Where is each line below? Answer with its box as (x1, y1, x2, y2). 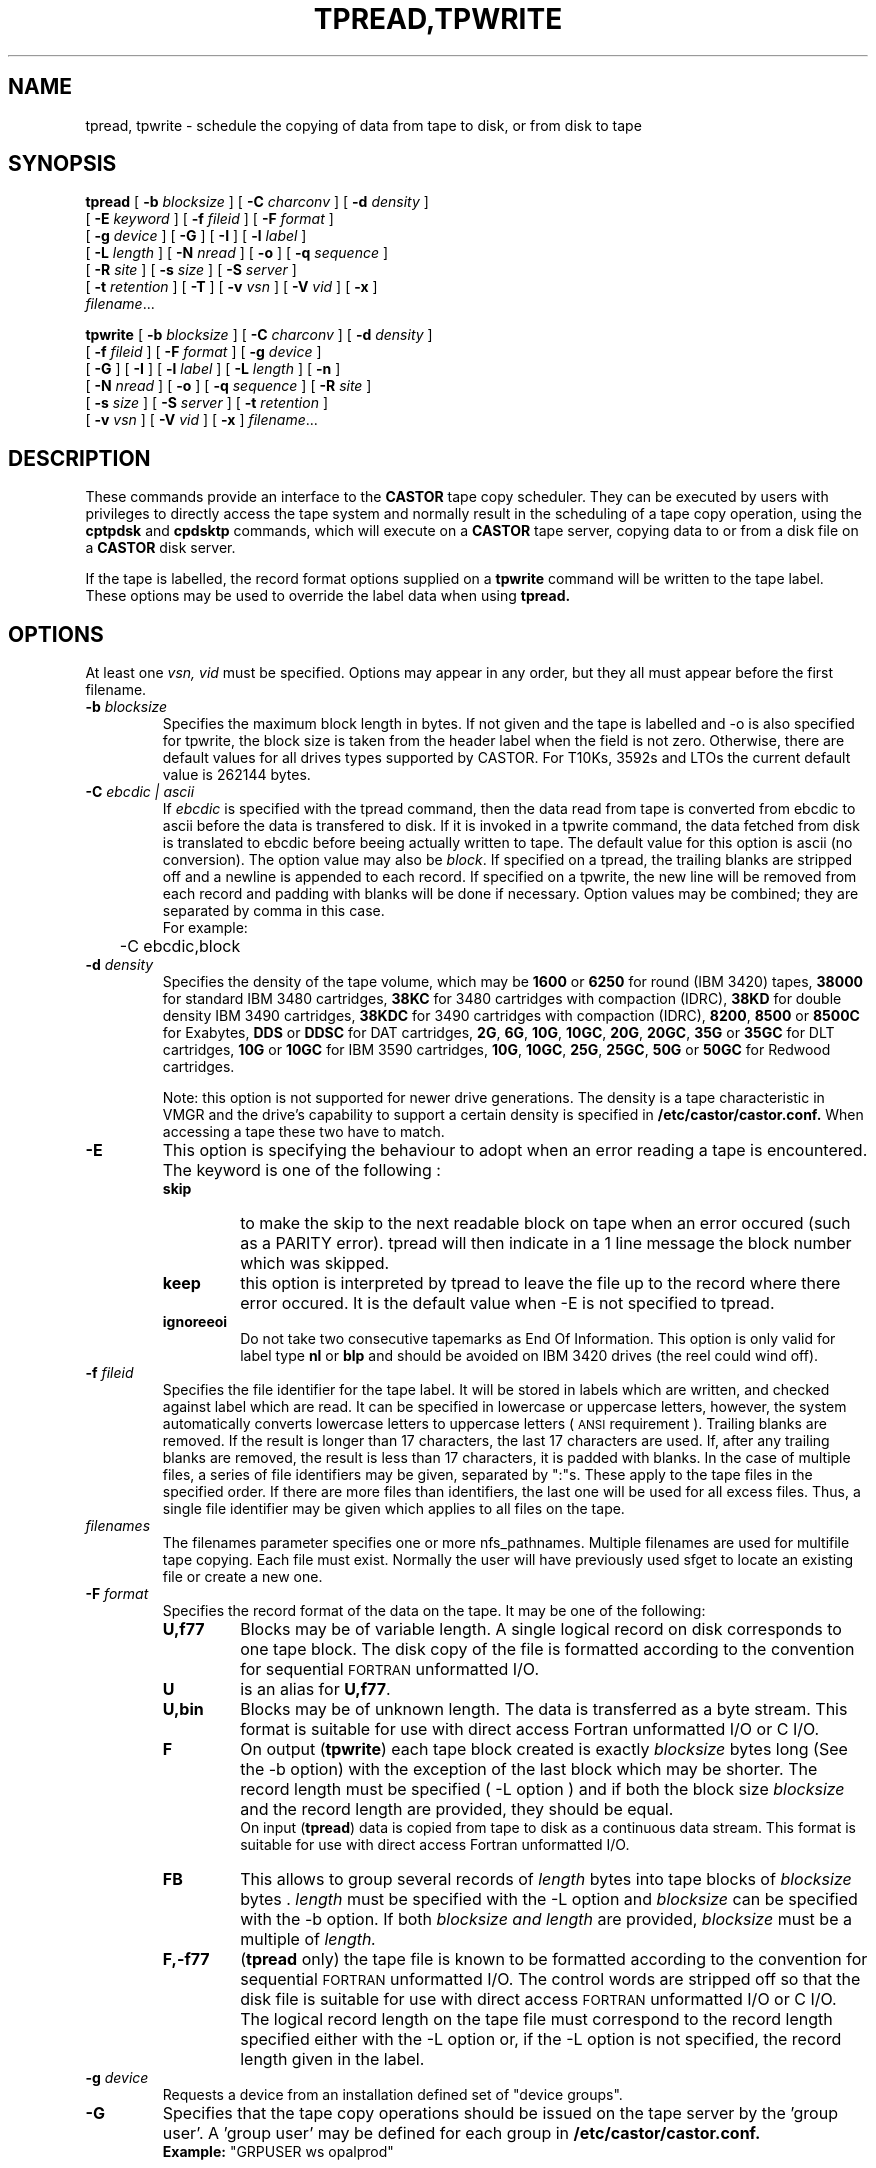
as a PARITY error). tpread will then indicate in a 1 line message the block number (240, 1233, 852, 1254)
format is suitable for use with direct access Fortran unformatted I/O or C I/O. (240, 1719, 820, 1740)
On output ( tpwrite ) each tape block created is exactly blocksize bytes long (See (240, 1739, 848, 1760)
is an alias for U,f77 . (240, 1679, 391, 1700)
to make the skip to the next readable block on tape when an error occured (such (240, 1213, 851, 1234)
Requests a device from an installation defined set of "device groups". (162, 2086, 623, 2104)
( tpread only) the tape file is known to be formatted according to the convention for (240, 1949, 868, 1970)
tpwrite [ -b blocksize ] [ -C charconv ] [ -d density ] (85, 326, 433, 344)
